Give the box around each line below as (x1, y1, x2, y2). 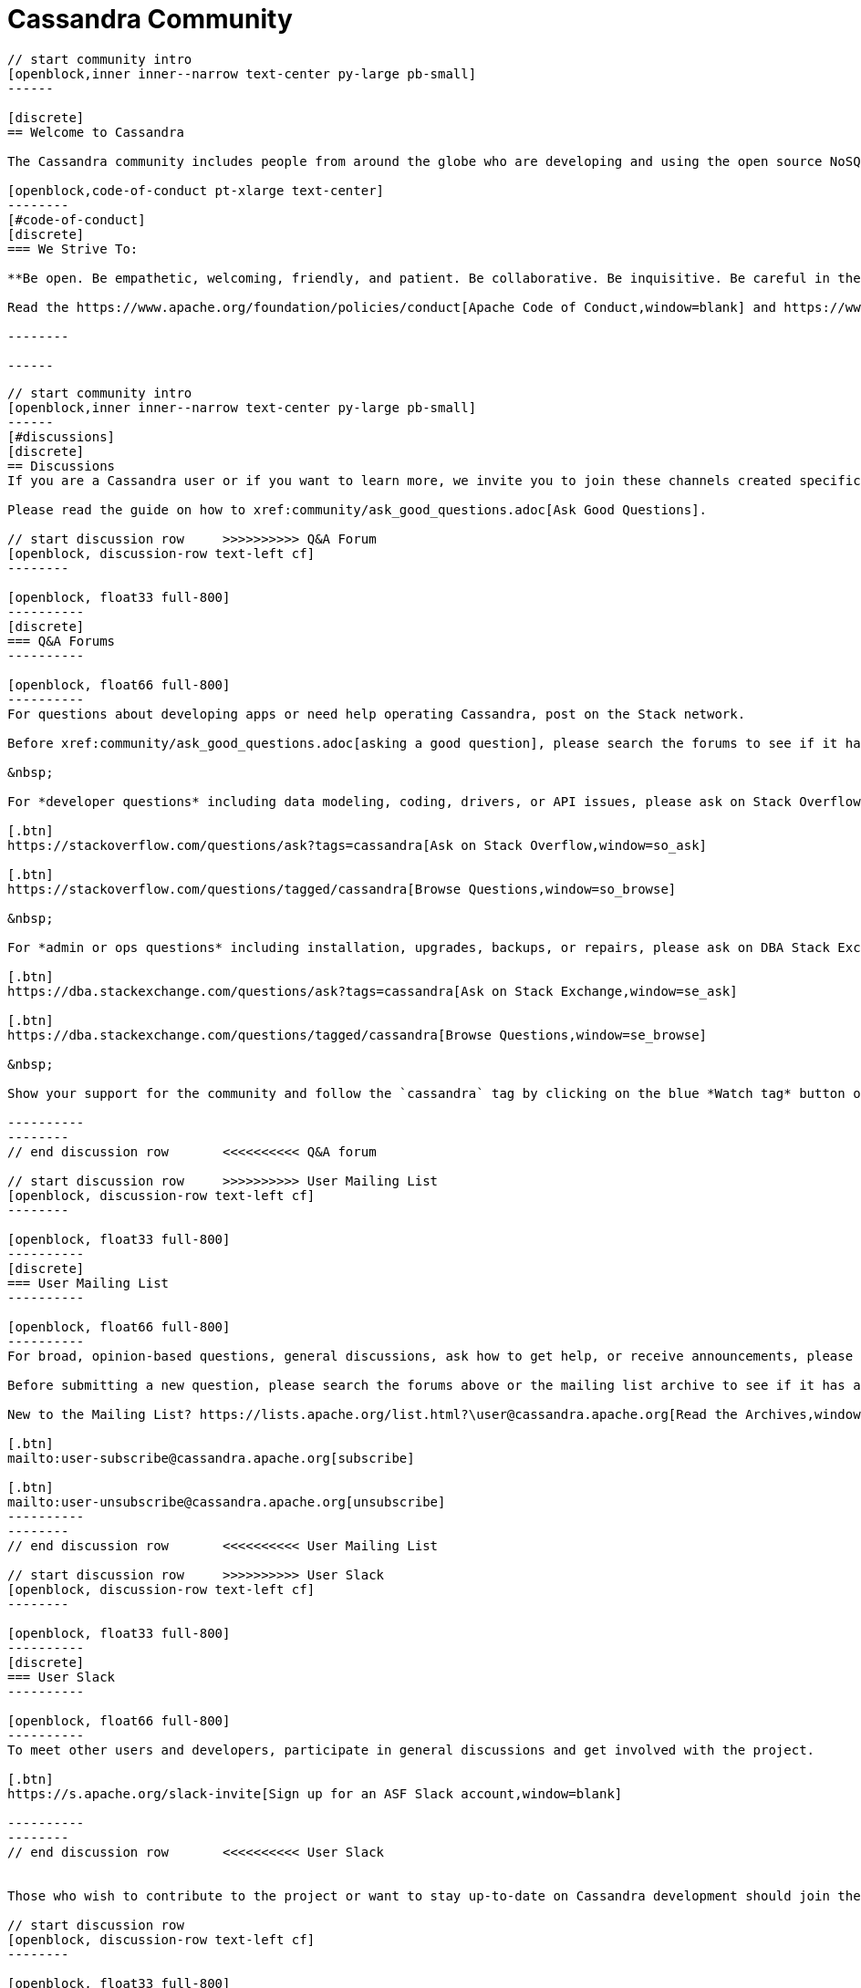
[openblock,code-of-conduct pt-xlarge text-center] (7, 182, 385, 198)
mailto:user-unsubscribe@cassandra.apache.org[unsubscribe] (7, 1494, 446, 1509)
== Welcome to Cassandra (7, 124, 184, 140)
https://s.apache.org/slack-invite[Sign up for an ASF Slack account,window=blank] (7, 1786, 623, 1801)
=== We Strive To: (7, 241, 139, 256)
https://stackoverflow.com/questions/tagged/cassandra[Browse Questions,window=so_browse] (7, 881, 677, 896)
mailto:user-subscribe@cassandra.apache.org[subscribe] (7, 1450, 415, 1465)
